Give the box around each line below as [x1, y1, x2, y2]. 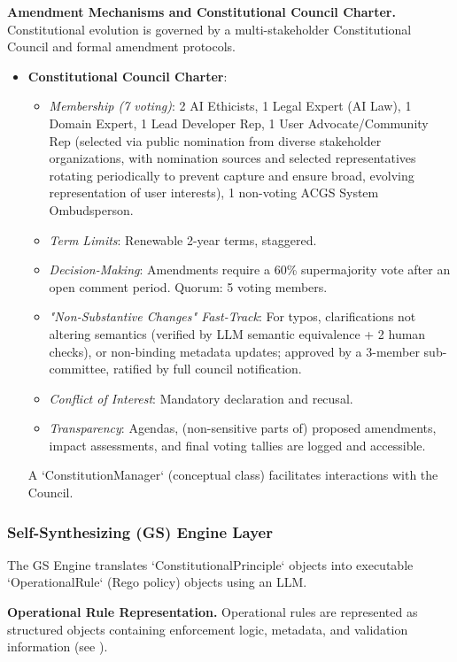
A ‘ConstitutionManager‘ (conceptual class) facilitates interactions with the [27, 466, 438, 484]
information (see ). [7, 637, 108, 656]
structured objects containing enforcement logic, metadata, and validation [7, 620, 408, 638]
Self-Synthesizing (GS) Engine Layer [7, 520, 273, 543]
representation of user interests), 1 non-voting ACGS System [49, 183, 379, 202]
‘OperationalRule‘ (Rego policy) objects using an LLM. [7, 573, 307, 591]
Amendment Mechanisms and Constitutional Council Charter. [7, 3, 396, 20]
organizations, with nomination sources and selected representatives [49, 149, 416, 167]
